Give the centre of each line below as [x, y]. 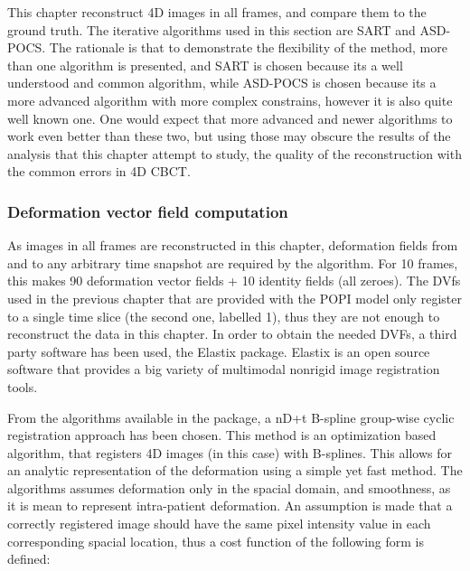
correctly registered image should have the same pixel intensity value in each [219, 524]
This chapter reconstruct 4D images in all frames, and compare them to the [217, 12]
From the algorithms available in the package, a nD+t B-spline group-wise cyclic [231, 417]
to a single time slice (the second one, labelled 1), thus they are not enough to [224, 316]
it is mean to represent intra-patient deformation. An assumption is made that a [230, 505]
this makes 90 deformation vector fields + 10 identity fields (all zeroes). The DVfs [234, 281]
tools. [23, 386]
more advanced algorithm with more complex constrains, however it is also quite [230, 100]
